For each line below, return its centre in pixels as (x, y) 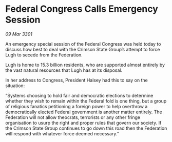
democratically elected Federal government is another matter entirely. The (84, 112)
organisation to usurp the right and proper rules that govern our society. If (83, 123)
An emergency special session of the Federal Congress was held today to (83, 44)
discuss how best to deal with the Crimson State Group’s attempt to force (83, 49)
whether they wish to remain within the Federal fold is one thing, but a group (86, 101)
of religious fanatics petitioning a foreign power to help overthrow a (77, 106)
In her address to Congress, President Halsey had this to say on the (77, 80)
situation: (15, 86)
